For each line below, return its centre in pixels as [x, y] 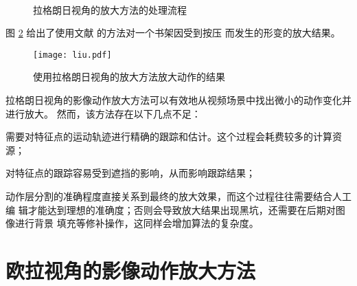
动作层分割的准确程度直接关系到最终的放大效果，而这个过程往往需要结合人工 [178, 196]
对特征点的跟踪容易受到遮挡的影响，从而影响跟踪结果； [130, 173]
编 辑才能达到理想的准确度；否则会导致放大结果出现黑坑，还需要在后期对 [171, 209]
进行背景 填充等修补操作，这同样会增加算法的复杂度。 [137, 223]
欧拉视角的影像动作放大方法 [131, 270]
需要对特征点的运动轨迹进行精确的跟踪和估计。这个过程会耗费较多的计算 [169, 136]
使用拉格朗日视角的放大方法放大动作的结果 [129, 77]
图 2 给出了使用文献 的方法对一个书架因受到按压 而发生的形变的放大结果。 [173, 33]
